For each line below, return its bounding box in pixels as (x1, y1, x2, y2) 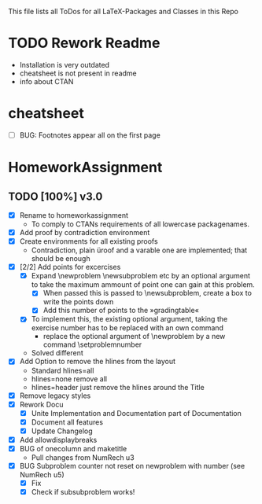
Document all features (31, 417, 104, 427)
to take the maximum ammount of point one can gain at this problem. (31, 280, 256, 289)
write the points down (42, 297, 114, 307)
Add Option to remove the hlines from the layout (19, 357, 175, 366)
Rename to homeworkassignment (19, 210, 128, 219)
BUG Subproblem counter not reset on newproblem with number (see (19, 461, 245, 470)
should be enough (31, 254, 90, 263)
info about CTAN (19, 76, 74, 86)
